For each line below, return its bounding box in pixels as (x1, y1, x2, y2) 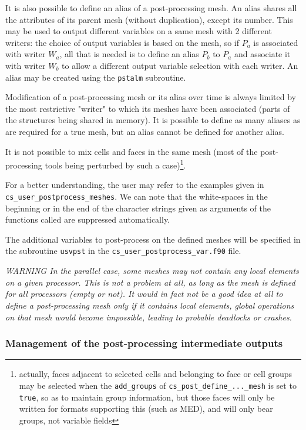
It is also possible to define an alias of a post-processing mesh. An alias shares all (5, 2, 297, 14)
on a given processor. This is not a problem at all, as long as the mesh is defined (5, 276, 295, 288)
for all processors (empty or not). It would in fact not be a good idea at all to (5, 287, 283, 300)
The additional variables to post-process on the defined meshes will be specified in (5, 233, 301, 245)
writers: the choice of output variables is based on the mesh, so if (5, 36, 239, 48)
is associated (253, 36, 298, 48)
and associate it (234, 48, 291, 60)
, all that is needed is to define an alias (59, 48, 199, 60)
